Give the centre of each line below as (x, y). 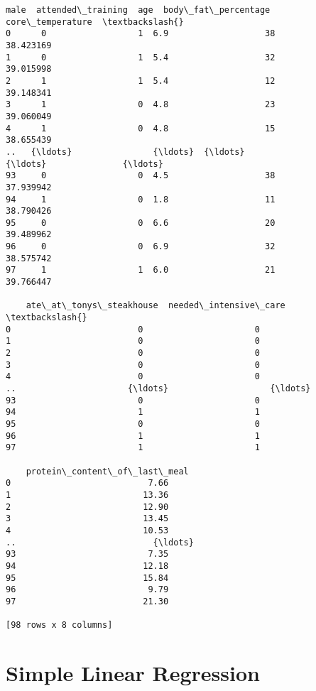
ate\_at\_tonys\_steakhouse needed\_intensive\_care (156, 306)
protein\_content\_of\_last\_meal (107, 471)
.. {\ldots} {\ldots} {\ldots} (125, 152)
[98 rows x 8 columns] (59, 625)
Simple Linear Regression (133, 672)
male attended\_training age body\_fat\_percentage (138, 10)
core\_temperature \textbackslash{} (95, 22)
